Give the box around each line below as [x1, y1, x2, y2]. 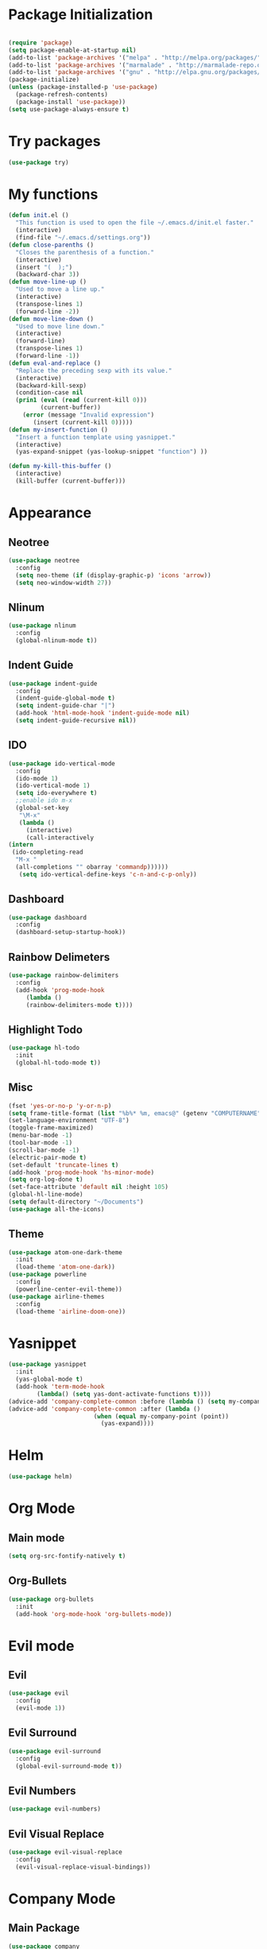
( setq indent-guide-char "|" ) [15, 702, 115, 710]
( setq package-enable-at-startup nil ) [8, 46, 137, 54]
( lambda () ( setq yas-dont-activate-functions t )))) [37, 1389, 212, 1398]
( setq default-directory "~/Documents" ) [8, 1198, 145, 1206]
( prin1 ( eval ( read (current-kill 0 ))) [15, 396, 148, 405]
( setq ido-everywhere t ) [15, 789, 98, 797]
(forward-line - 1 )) [15, 352, 80, 360]
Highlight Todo [8, 1023, 83, 1036]
